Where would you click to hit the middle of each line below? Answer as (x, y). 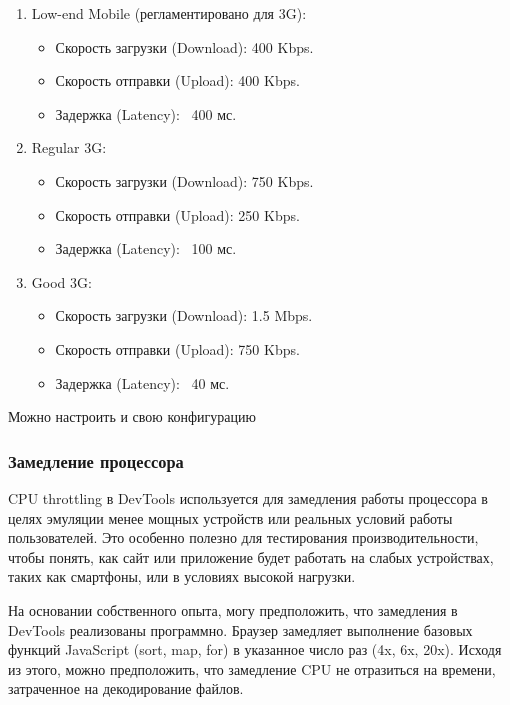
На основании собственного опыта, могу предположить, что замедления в (233, 609)
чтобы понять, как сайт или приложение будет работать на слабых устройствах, (251, 556)
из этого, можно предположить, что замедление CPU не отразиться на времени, (252, 668)
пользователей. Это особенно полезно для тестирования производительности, (243, 537)
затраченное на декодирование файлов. (126, 688)
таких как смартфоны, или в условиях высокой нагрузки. (182, 576)
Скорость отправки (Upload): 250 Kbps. (177, 214)
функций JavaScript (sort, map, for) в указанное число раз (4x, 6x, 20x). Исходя (255, 649)
